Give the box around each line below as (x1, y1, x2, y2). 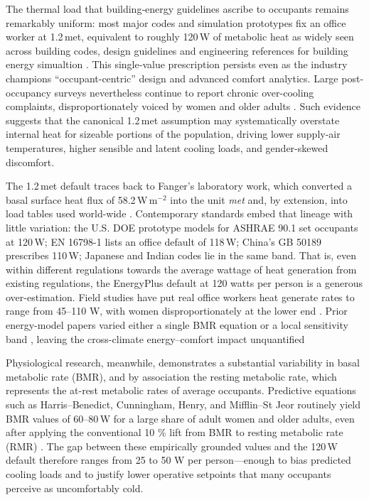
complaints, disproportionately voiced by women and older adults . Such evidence (6, 99, 360, 114)
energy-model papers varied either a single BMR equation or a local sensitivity (6, 317, 348, 332)
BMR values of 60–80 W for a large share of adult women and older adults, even (6, 411, 355, 425)
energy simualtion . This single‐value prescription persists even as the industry (6, 57, 348, 72)
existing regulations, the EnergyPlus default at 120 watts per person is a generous (6, 276, 363, 290)
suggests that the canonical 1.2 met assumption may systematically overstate (6, 112, 340, 127)
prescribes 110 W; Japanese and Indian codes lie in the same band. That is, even (6, 248, 357, 263)
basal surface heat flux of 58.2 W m (6, 192, 158, 207)
